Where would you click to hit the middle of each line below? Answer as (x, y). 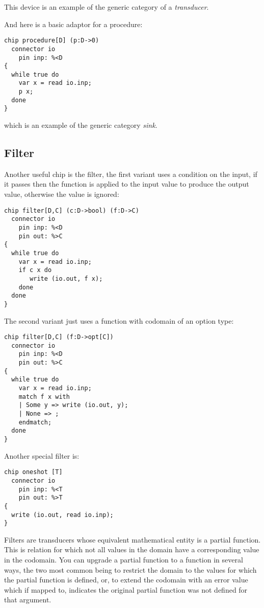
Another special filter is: (42, 455)
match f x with (44, 397)
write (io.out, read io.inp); (62, 515)
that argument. (28, 600)
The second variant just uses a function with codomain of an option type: (119, 320)
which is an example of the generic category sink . (81, 125)
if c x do (35, 270)
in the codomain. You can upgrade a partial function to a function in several (124, 560)
